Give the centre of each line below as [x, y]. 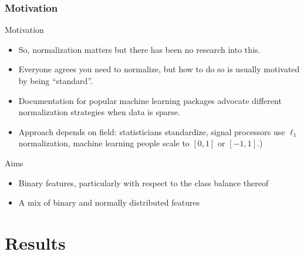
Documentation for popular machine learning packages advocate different [150, 100]
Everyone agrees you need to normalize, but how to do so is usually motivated [159, 69]
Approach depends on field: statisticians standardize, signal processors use [152, 131]
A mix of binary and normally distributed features [109, 202]
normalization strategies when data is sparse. [99, 112]
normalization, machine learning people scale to [104, 143]
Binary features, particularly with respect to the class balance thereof [143, 182]
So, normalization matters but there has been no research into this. [139, 49]
